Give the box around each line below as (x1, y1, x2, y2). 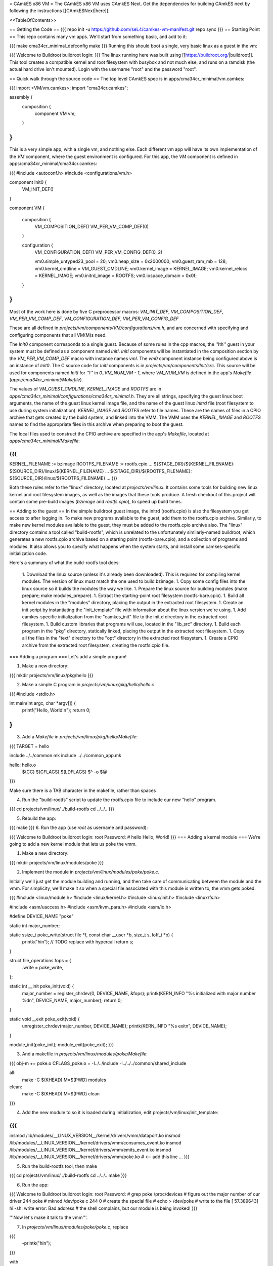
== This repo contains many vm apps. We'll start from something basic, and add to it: (9, 33, 187, 39)
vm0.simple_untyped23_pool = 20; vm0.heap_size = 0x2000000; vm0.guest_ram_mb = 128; (34, 258, 227, 264)
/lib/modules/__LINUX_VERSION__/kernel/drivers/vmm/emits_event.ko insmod (9, 1147, 171, 1153)
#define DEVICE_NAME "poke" (9, 913, 74, 919)
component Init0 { (9, 179, 47, 185)
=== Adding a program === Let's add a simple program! (9, 654, 127, 660)
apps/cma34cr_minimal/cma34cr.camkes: (9, 161, 97, 167)
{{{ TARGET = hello (9, 743, 50, 749)
